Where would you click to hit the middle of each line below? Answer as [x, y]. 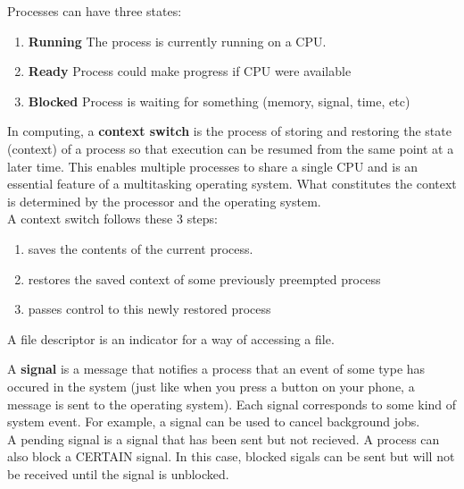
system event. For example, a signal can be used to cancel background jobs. [214, 422]
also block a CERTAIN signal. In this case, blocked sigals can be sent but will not [231, 456]
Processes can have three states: [95, 11]
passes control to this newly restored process [149, 309]
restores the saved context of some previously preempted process [204, 278]
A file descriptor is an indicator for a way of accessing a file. [171, 338]
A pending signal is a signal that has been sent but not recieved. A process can [224, 438]
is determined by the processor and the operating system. [164, 201]
